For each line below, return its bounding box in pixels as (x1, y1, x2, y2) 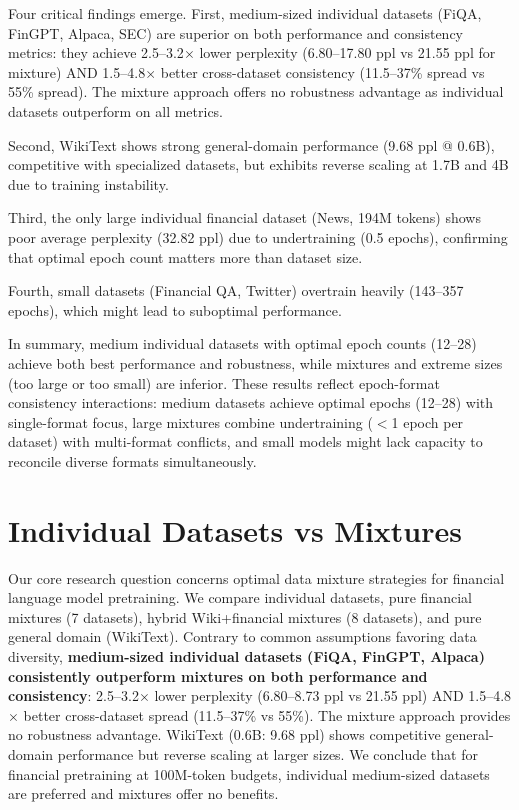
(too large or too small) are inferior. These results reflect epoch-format (8, 372, 440, 393)
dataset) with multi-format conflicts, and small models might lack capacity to (8, 431, 483, 452)
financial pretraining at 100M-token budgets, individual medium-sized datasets (8, 763, 490, 784)
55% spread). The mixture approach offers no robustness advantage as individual (8, 81, 504, 102)
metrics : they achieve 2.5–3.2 (8, 42, 184, 63)
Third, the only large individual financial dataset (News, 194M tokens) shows (8, 207, 481, 228)
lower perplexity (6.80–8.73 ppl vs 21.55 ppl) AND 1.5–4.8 (154, 685, 512, 706)
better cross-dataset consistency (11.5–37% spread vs (160, 61, 485, 82)
